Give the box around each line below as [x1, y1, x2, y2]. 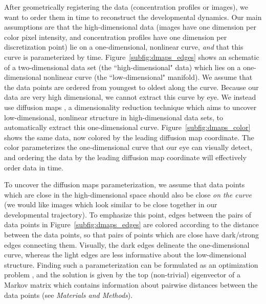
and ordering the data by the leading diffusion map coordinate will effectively [4, 151, 247, 162]
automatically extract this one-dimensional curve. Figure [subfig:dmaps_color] [4, 122, 251, 133]
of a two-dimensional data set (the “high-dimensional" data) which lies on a [4, 61, 241, 72]
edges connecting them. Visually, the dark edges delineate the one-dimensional [4, 239, 250, 250]
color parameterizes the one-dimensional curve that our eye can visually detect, [4, 142, 252, 153]
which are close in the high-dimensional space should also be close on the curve [4, 189, 252, 200]
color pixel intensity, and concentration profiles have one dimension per [4, 31, 227, 42]
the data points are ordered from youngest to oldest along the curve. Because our [4, 81, 259, 92]
